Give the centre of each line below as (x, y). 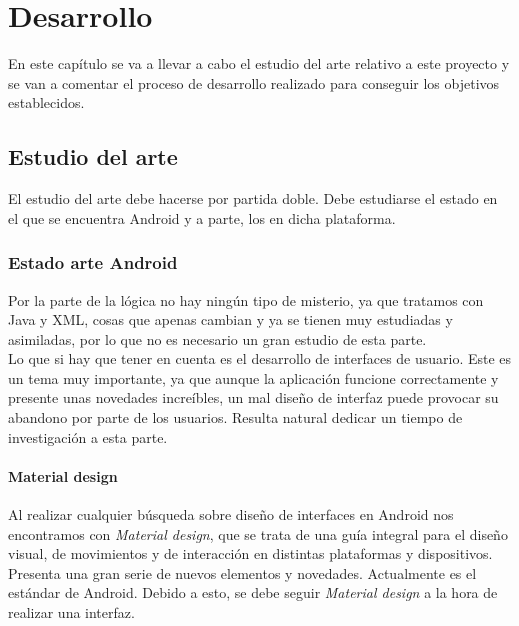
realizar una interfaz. (71, 612)
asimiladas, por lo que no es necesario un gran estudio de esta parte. (217, 338)
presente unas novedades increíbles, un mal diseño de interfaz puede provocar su (253, 397)
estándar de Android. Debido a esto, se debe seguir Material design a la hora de (253, 592)
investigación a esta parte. (88, 436)
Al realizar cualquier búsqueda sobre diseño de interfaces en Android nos (231, 514)
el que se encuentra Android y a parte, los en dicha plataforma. (202, 217)
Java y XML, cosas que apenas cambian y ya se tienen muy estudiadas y (230, 319)
